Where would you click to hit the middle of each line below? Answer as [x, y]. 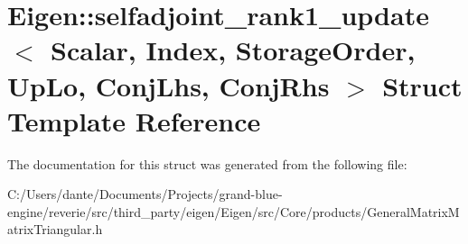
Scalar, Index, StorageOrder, [233, 50]
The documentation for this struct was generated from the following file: [207, 163]
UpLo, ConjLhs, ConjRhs [168, 85]
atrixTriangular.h [55, 229]
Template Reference [134, 120]
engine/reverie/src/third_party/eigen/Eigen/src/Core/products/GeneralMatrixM [234, 211]
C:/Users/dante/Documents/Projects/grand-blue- [145, 194]
